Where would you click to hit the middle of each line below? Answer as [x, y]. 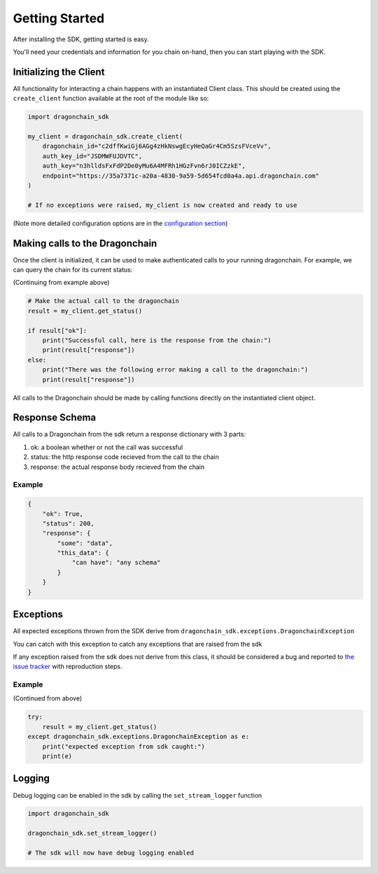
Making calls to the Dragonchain [85, 243]
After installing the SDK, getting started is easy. [81, 39]
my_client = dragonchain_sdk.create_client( [105, 136]
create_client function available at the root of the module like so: [111, 99]
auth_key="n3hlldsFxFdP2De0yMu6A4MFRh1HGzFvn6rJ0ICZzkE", [144, 166]
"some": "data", [85, 543]
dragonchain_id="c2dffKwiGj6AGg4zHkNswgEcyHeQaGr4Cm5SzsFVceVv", [157, 146]
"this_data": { [83, 553]
